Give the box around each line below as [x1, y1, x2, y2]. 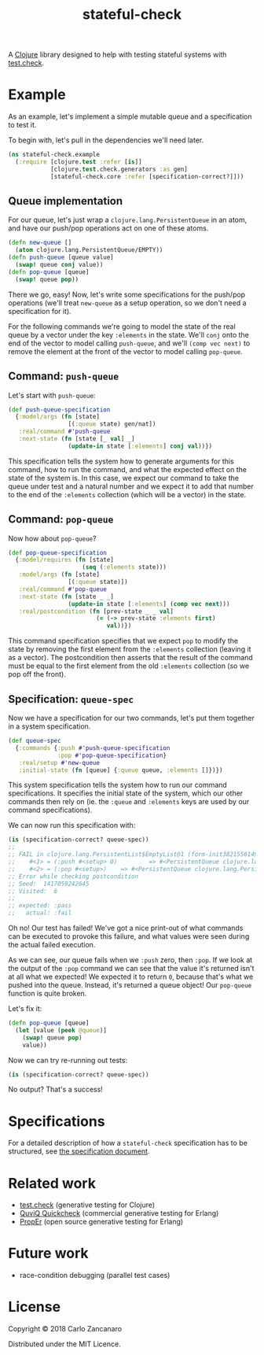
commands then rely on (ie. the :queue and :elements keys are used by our [8, 797, 250, 807]
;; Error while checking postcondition [8, 872, 139, 881]
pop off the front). [8, 670, 67, 679]
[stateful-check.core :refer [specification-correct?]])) [49, 172, 244, 180]
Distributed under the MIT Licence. [8, 1339, 121, 1349]
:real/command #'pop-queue [18, 585, 108, 593]
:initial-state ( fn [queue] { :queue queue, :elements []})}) [18, 766, 223, 774]
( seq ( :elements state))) [82, 563, 167, 571]
